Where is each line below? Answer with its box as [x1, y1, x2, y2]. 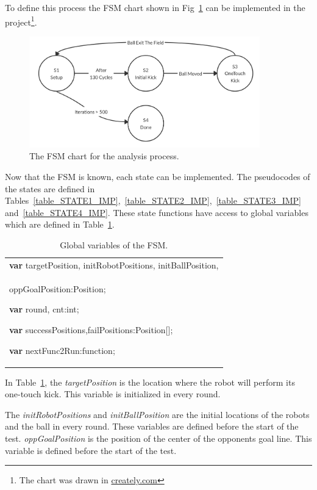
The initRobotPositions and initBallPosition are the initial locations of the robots [5, 408, 310, 420]
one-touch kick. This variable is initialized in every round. [5, 387, 221, 400]
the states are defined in [5, 182, 95, 195]
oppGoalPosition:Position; [9, 282, 106, 295]
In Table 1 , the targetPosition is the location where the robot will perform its [5, 375, 295, 388]
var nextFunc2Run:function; [9, 344, 115, 356]
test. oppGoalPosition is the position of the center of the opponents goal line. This [5, 431, 312, 444]
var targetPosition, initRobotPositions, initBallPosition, [9, 258, 219, 271]
